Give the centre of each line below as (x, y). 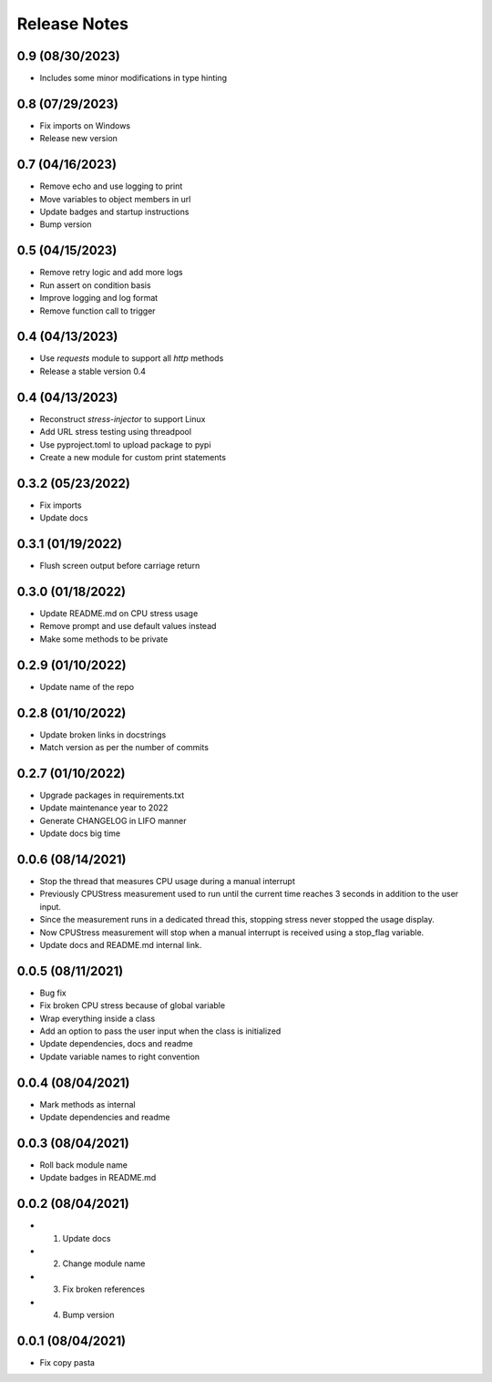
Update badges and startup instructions (114, 212)
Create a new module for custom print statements (133, 457)
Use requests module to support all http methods (132, 358)
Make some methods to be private (104, 639)
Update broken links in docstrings (103, 735)
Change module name (104, 1263)
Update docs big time (80, 833)
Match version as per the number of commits (124, 747)
